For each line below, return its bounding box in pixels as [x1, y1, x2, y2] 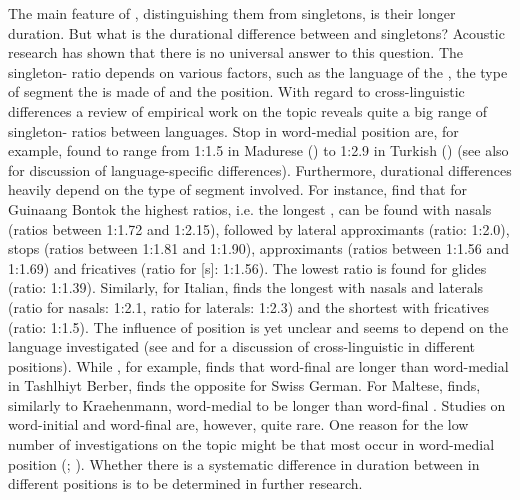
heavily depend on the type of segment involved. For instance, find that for [8, 179, 467, 200]
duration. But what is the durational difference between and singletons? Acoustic [8, 22, 505, 43]
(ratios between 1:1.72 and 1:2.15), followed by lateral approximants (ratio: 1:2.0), [8, 218, 510, 239]
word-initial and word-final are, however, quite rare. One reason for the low [8, 414, 469, 435]
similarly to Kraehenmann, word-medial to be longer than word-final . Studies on [8, 394, 506, 415]
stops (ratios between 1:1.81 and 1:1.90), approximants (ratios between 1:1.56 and [8, 238, 510, 259]
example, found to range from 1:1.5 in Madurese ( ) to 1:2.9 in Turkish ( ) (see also [8, 140, 509, 161]
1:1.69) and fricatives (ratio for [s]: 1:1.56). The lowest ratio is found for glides [8, 257, 487, 278]
